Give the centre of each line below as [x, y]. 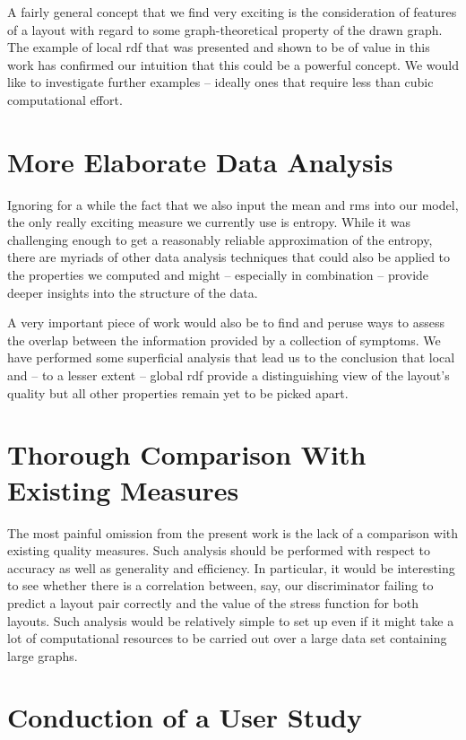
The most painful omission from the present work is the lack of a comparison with [233, 532]
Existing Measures [123, 489]
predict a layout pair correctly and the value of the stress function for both [213, 602]
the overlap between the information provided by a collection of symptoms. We [224, 340]
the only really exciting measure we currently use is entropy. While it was [209, 222]
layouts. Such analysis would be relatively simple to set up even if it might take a [231, 620]
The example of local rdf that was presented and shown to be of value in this [219, 47]
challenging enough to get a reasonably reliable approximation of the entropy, [220, 239]
